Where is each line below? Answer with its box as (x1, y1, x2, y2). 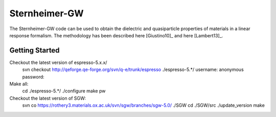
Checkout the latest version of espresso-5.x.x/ (9, 59, 107, 65)
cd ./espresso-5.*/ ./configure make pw (22, 88, 106, 94)
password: (22, 74, 44, 80)
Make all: (9, 81, 29, 87)
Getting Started (9, 46, 60, 55)
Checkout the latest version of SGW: (9, 95, 86, 101)
